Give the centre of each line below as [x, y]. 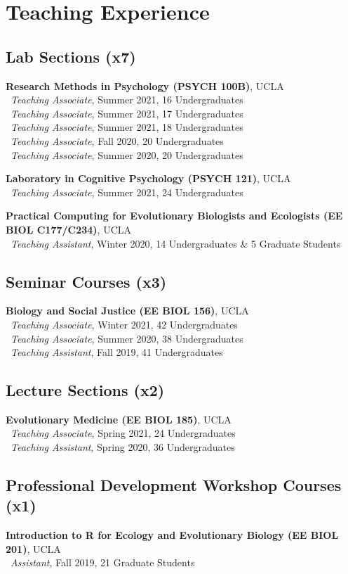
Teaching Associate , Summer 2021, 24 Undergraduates [127, 192]
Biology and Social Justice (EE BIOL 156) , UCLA [127, 311]
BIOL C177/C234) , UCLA [68, 229]
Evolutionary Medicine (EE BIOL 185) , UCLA [119, 419]
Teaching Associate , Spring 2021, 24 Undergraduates [123, 433]
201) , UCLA [33, 548]
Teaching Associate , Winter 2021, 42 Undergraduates [124, 324]
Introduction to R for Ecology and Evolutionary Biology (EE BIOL [172, 535]
